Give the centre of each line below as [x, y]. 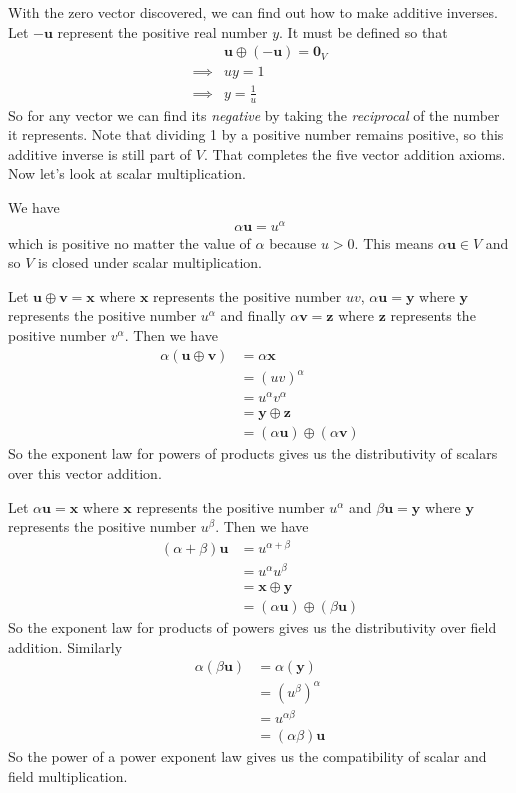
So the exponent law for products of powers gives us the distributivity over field [252, 627]
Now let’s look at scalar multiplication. [127, 173]
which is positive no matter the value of [129, 242]
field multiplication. [68, 775]
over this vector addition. [85, 473]
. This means [394, 242]
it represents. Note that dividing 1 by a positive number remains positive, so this [256, 134]
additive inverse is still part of [100, 153]
